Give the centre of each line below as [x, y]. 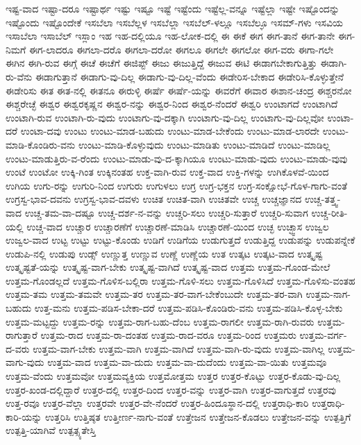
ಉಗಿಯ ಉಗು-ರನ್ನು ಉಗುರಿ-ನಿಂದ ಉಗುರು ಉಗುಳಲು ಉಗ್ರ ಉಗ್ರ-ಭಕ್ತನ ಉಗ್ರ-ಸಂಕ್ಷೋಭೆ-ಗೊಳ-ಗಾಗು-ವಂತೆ [177, 185]
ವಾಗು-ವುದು [25, 362]
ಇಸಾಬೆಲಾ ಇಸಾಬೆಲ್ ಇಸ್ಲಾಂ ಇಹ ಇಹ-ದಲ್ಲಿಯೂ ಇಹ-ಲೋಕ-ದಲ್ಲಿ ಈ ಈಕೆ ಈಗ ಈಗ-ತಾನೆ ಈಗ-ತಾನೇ [170, 36]
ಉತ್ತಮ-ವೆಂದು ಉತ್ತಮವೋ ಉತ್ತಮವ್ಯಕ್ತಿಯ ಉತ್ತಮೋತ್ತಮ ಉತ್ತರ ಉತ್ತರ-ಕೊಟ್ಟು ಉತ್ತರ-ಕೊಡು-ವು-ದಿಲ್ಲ [173, 376]
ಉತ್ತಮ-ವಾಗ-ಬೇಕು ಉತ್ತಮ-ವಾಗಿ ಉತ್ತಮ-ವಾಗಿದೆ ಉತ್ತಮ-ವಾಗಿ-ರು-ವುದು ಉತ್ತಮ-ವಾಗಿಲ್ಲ [179, 348]
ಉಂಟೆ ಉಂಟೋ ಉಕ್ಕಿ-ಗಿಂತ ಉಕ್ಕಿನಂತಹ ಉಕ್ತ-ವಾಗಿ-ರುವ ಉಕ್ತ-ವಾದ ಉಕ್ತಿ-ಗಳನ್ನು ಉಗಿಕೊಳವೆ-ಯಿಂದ [167, 172]
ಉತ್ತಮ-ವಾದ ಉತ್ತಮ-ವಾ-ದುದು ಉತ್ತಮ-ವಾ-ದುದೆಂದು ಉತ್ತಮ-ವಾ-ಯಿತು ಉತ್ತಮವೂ [187, 362]
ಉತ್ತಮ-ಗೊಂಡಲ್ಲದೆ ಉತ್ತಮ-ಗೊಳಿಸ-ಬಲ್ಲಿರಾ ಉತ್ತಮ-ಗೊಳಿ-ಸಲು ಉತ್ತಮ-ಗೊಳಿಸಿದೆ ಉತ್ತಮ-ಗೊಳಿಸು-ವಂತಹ [180, 280]
